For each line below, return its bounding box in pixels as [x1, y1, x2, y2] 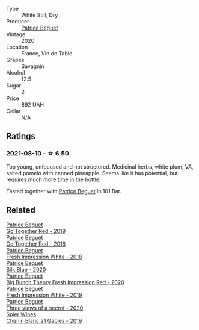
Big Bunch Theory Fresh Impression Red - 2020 [6, 278, 124, 285]
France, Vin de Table [21, 50, 73, 57]
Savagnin [21, 63, 44, 70]
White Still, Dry [21, 11, 58, 19]
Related [6, 205, 36, 216]
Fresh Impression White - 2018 [6, 253, 82, 260]
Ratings [6, 131, 36, 142]
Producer [6, 18, 29, 25]
